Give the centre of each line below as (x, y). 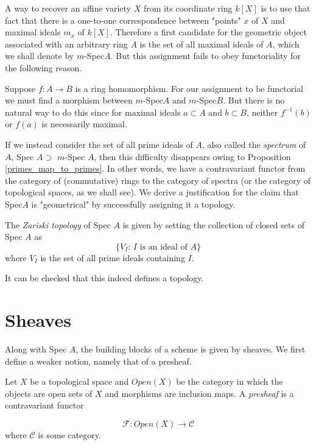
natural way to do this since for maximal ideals (93, 112)
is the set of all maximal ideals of (202, 44)
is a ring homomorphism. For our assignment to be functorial (189, 88)
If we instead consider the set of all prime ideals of (99, 144)
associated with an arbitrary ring (66, 44)
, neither (262, 112)
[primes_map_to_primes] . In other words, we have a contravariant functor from (155, 168)
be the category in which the (230, 381)
